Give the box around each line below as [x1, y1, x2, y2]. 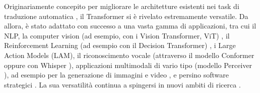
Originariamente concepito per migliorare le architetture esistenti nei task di [4, 1, 239, 11]
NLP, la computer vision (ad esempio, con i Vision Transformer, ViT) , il [4, 30, 230, 40]
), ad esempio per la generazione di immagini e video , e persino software [4, 69, 229, 80]
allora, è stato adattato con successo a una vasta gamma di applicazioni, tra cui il [4, 20, 256, 31]
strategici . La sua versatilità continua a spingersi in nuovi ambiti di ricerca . [4, 79, 241, 89]
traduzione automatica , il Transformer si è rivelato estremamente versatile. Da [4, 10, 248, 21]
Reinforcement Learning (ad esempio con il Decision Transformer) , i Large [4, 40, 236, 50]
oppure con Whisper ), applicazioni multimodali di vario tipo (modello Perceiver [4, 59, 252, 70]
